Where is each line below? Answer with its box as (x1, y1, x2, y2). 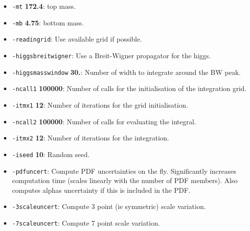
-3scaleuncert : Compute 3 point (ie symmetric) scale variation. (12, 201, 206, 211)
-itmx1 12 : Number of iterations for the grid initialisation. (12, 99, 188, 110)
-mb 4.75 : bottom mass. (12, 17, 84, 27)
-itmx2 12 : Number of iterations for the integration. (12, 133, 169, 143)
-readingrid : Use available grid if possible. (12, 34, 142, 44)
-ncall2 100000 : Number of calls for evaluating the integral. (12, 116, 196, 126)
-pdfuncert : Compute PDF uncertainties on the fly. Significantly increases (12, 165, 236, 176)
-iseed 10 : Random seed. (12, 149, 90, 159)
